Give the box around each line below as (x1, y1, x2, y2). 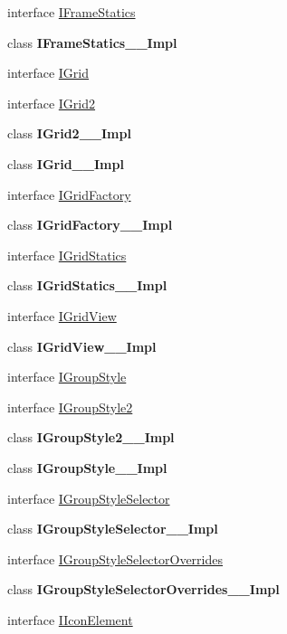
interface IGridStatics (7, 245, 127, 264)
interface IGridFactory (7, 185, 131, 203)
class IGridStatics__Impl (7, 276, 167, 295)
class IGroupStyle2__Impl (7, 428, 175, 447)
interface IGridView (7, 306, 117, 325)
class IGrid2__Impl (7, 124, 131, 143)
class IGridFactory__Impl (7, 215, 173, 234)
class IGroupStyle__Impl (7, 458, 167, 477)
